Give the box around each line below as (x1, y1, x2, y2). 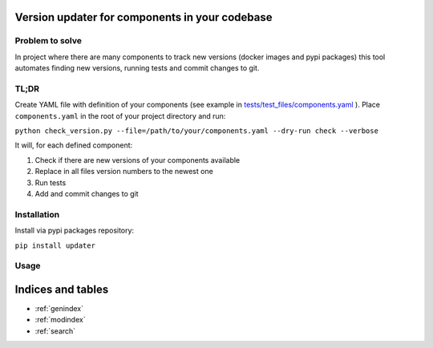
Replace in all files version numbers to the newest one (34, 167, 214, 176)
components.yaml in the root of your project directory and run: (14, 111, 226, 120)
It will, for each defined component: (14, 140, 133, 150)
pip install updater (14, 241, 96, 250)
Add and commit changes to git (34, 189, 140, 199)
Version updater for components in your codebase (14, 10, 273, 24)
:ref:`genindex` (34, 304, 84, 314)
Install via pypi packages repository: (14, 225, 135, 236)
